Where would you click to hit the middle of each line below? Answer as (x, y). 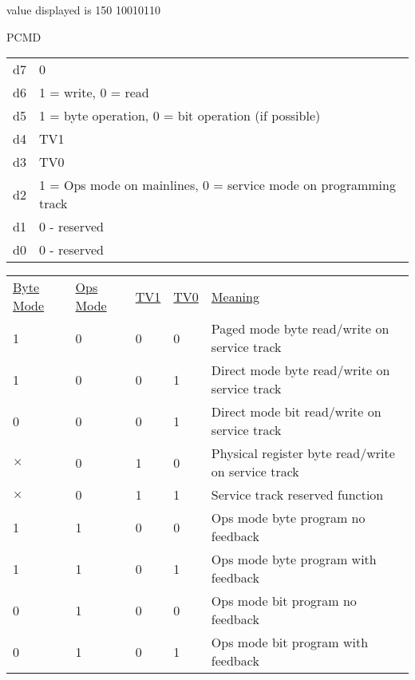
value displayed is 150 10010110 (84, 10)
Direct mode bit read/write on (296, 412)
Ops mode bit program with (290, 642)
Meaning (235, 296)
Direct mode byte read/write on (300, 370)
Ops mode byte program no (288, 518)
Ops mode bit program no (284, 601)
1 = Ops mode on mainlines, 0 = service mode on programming (217, 185)
